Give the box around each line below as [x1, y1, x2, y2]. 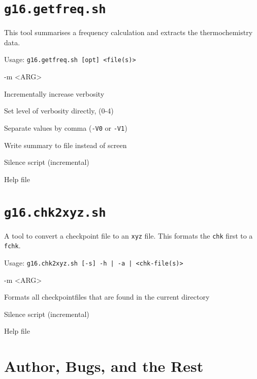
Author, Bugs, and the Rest [4, 356, 204, 376]
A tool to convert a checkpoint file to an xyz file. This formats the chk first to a [4, 230, 253, 241]
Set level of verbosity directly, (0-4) [4, 105, 114, 116]
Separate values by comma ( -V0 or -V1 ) [4, 122, 127, 133]
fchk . [4, 240, 21, 251]
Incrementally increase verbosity [4, 88, 105, 99]
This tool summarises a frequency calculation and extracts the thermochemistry [4, 27, 253, 38]
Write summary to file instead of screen [4, 139, 127, 150]
